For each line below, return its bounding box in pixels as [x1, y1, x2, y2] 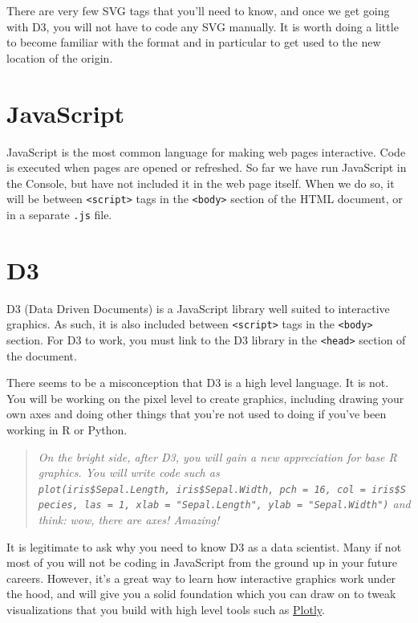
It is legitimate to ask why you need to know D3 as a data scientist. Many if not [6, 538, 402, 555]
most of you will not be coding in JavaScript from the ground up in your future [6, 554, 398, 571]
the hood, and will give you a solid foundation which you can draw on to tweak [6, 585, 396, 602]
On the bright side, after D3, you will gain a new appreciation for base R [38, 448, 397, 465]
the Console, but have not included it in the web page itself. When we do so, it [6, 174, 395, 191]
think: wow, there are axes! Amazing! [38, 511, 220, 528]
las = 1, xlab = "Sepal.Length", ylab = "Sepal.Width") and [84, 495, 411, 512]
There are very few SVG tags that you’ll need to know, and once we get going [6, 2, 390, 18]
